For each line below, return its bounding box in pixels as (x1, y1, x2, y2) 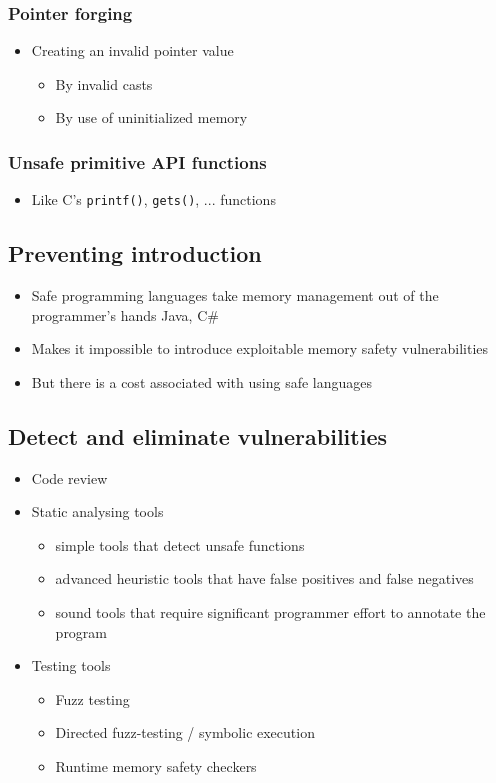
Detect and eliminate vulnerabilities (8, 420, 388, 451)
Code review (31, 467, 108, 488)
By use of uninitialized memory (55, 107, 248, 128)
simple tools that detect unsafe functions (55, 534, 305, 555)
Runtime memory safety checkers (55, 756, 257, 776)
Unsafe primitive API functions (8, 149, 267, 174)
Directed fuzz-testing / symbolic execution (55, 722, 315, 743)
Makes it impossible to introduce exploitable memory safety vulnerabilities (31, 338, 489, 359)
